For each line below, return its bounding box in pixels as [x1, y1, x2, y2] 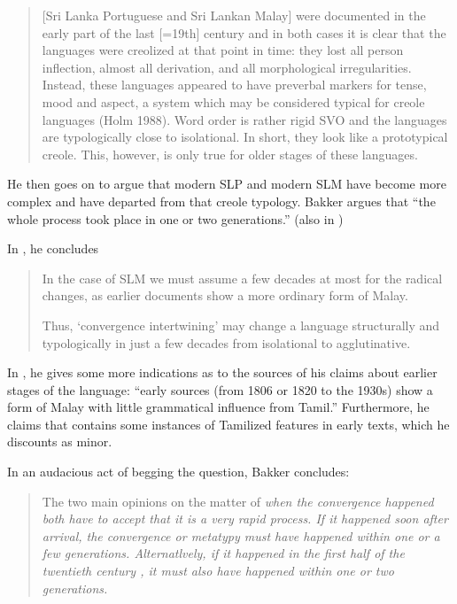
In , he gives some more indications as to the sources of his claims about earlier [7, 363, 438, 382]
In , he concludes [7, 239, 99, 258]
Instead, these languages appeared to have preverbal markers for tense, [42, 75, 427, 94]
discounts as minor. [7, 432, 112, 451]
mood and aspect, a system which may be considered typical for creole [42, 92, 425, 111]
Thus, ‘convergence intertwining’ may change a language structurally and [42, 315, 440, 334]
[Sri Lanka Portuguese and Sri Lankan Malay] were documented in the [42, 6, 426, 24]
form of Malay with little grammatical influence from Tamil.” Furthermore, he [7, 398, 430, 416]
